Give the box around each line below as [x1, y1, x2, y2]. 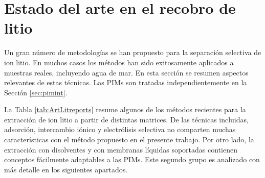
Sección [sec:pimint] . [4, 87, 68, 97]
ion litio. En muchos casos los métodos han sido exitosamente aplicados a [4, 57, 234, 67]
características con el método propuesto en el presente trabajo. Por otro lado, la [4, 134, 254, 145]
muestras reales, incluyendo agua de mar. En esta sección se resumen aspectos [4, 67, 249, 78]
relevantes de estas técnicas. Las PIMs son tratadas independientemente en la [4, 77, 247, 88]
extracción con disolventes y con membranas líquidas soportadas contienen [4, 144, 237, 155]
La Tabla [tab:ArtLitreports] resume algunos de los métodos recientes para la [4, 104, 246, 115]
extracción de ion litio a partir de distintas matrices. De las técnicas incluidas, [4, 114, 249, 124]
